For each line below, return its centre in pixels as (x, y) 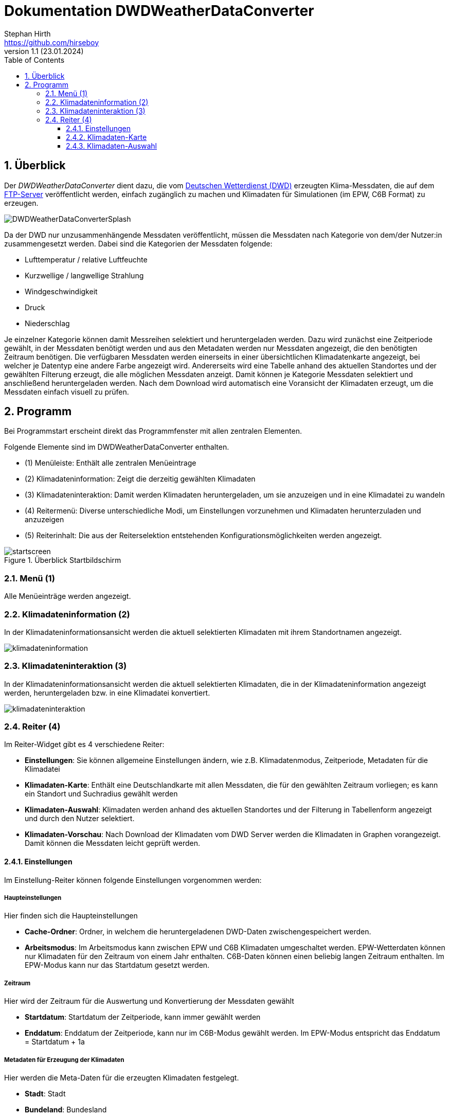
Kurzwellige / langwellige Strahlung (84, 275)
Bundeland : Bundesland (66, 1110)
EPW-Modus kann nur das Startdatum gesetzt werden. (117, 965)
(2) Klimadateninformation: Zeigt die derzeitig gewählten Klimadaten (140, 479)
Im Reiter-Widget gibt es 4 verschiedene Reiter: (84, 744)
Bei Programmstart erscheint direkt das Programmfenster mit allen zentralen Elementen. (153, 431)
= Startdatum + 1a (55, 1042)
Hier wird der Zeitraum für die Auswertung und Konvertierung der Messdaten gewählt (149, 1001)
